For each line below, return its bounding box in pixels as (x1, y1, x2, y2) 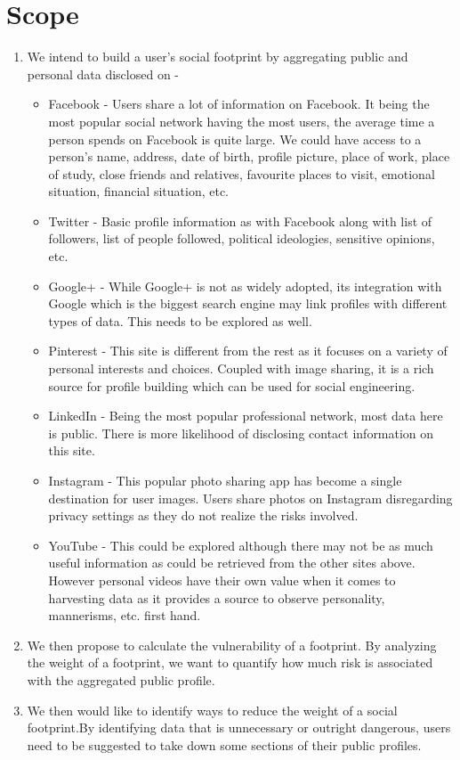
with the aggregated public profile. (27, 670, 215, 689)
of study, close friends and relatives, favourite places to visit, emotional (48, 164, 435, 183)
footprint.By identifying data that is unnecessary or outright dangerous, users (27, 718, 451, 737)
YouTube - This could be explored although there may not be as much (48, 535, 433, 554)
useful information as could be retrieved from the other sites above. (48, 553, 416, 572)
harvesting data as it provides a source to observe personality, (48, 588, 385, 607)
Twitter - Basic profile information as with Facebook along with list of (48, 211, 432, 230)
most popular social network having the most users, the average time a (48, 111, 435, 130)
